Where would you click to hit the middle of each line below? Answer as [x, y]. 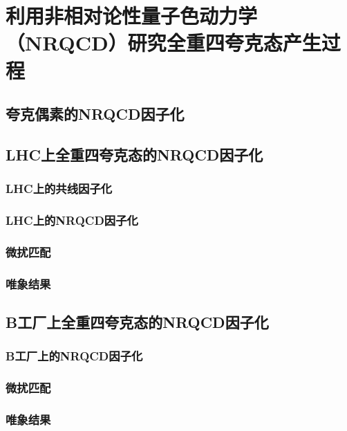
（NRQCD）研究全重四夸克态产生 [163, 43]
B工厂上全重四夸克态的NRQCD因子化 [137, 322]
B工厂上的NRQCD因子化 [74, 356]
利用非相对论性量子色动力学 [132, 16]
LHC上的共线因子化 [59, 189]
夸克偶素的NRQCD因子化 [95, 114]
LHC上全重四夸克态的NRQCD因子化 [134, 154]
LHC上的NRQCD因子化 [72, 220]
